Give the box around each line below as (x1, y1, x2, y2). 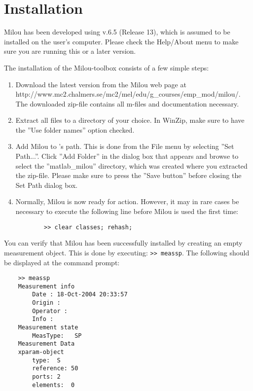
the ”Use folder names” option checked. (15, 124, 135, 135)
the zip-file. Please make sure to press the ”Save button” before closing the (15, 170, 242, 180)
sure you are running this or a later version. (4, 46, 136, 56)
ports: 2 (32, 373, 61, 380)
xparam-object (18, 349, 64, 356)
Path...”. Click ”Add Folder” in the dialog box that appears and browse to (15, 151, 239, 161)
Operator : (32, 307, 68, 315)
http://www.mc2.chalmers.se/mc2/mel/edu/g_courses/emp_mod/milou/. (15, 89, 241, 99)
